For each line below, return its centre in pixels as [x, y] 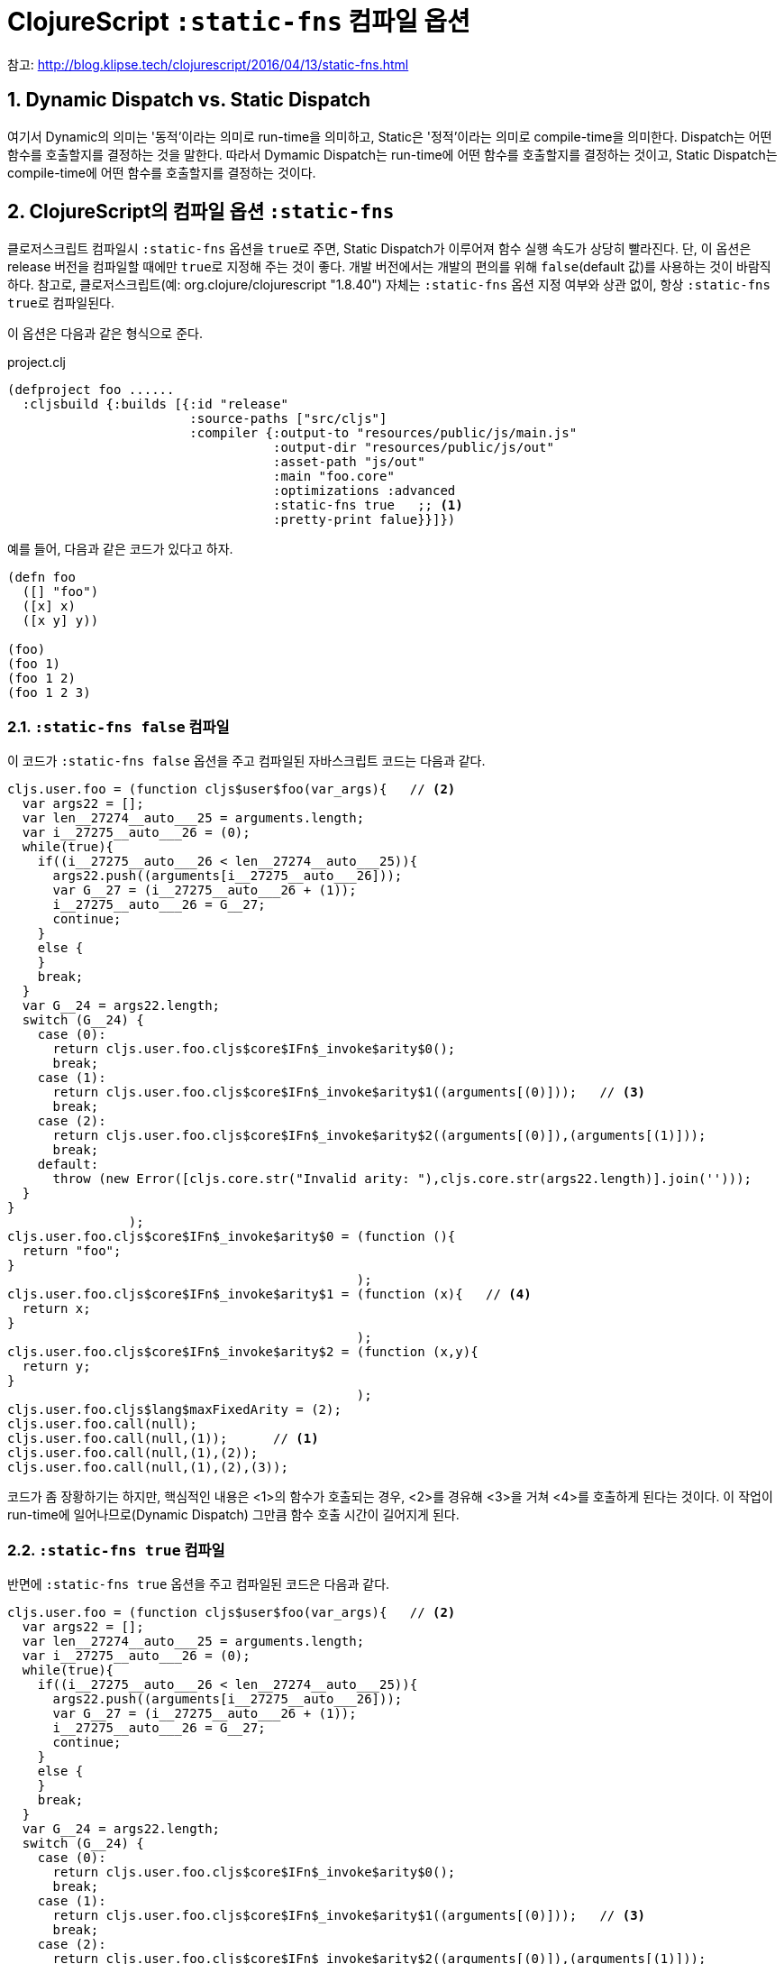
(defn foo [41, 578]
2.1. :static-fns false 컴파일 [119, 726]
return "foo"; [72, 1251]
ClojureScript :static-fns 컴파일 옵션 [239, 22]
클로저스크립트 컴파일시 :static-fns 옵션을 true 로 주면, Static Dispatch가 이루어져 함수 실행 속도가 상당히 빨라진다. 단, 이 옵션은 [379, 249]
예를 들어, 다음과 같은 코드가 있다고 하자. [120, 549]
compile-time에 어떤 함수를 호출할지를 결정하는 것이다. [162, 172]
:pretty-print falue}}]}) [365, 520]
